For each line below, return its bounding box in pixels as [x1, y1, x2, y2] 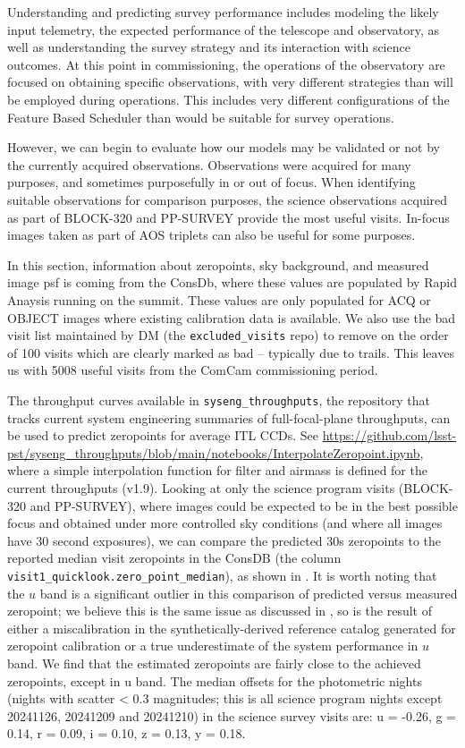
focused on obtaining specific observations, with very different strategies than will [7, 72, 453, 91]
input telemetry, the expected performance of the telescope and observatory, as [7, 20, 440, 38]
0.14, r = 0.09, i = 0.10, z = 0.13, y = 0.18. [7, 724, 246, 743]
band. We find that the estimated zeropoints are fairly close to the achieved [7, 653, 421, 672]
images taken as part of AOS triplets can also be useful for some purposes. [7, 225, 416, 244]
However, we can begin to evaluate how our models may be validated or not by [7, 138, 440, 157]
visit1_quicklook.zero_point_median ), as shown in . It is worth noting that [7, 565, 437, 584]
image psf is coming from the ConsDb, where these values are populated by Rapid [7, 273, 457, 292]
